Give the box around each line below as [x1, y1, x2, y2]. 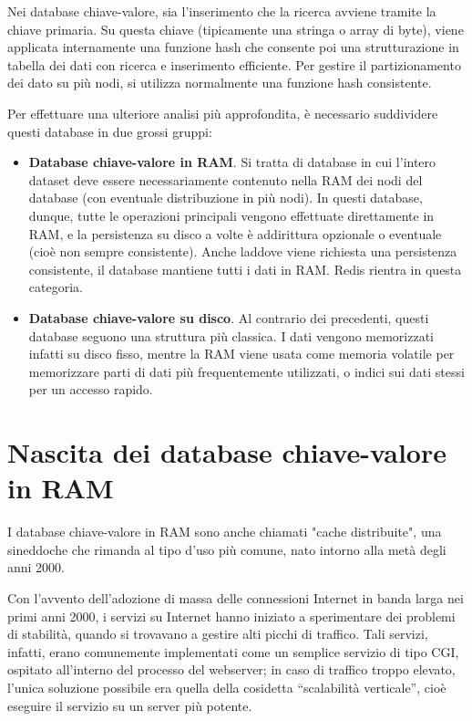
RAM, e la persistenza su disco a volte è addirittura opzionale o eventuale [28, 224, 442, 243]
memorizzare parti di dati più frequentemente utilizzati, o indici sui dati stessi [28, 361, 465, 381]
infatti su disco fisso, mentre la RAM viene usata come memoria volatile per [28, 344, 455, 363]
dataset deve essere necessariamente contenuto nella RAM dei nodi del [28, 170, 423, 189]
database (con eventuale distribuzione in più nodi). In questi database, [28, 188, 423, 207]
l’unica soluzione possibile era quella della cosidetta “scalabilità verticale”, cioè [7, 677, 446, 696]
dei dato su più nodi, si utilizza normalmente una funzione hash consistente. [7, 73, 432, 92]
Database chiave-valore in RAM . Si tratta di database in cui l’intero [28, 152, 436, 172]
